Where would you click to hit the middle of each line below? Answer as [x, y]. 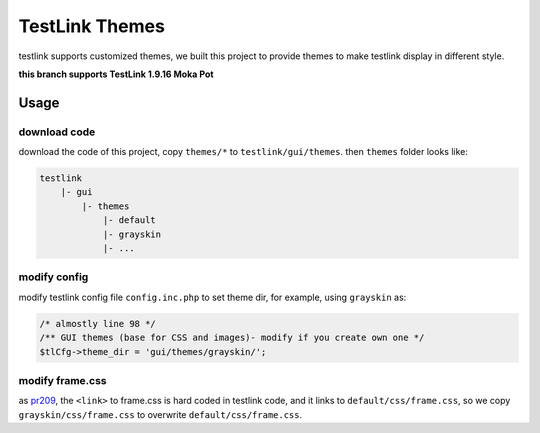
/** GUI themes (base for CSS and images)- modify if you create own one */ [232, 338]
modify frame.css [62, 380]
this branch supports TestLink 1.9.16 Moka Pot [116, 74]
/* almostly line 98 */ [98, 323]
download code [57, 132]
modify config [53, 277]
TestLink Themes [91, 26]
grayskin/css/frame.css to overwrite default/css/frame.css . [160, 414]
